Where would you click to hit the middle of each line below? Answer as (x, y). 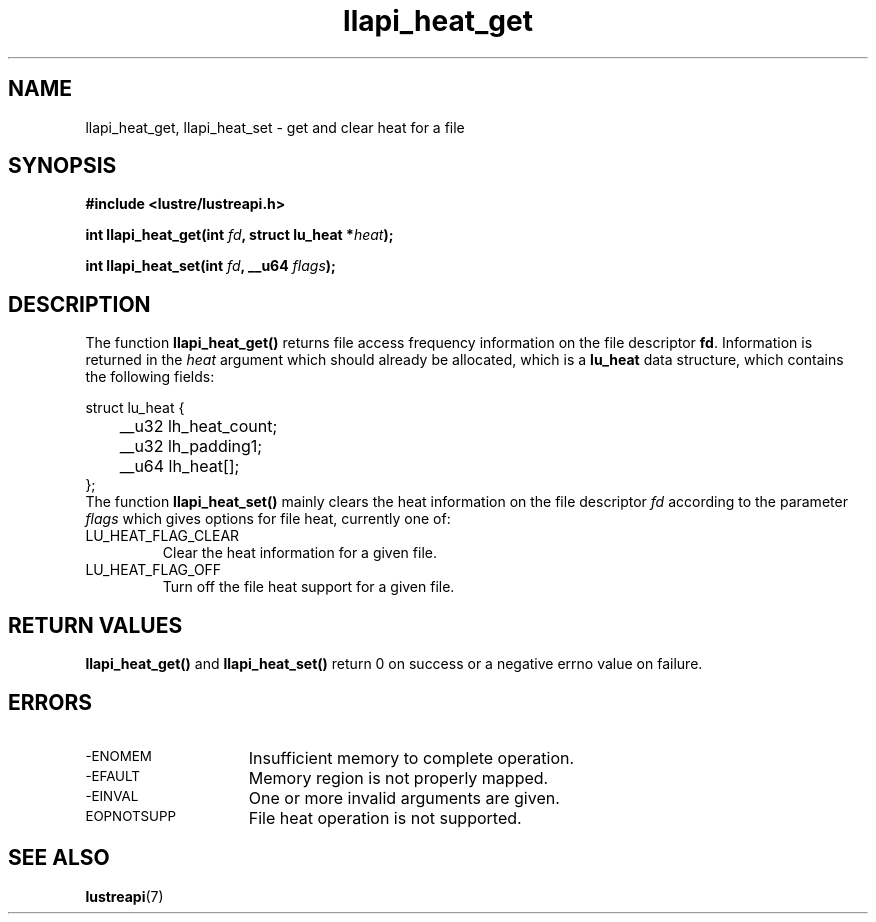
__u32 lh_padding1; (191, 446)
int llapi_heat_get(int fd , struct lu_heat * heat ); (239, 235)
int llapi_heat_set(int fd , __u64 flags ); (210, 266)
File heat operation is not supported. (385, 817)
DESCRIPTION (79, 304)
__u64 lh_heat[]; (179, 466)
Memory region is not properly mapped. (398, 777)
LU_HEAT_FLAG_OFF (153, 570)
